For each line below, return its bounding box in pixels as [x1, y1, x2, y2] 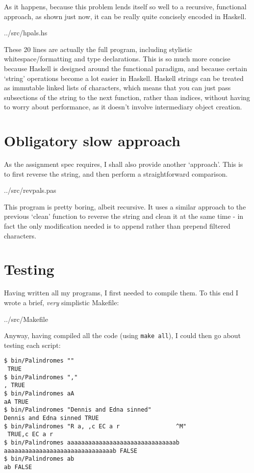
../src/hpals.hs [4, 27, 48, 38]
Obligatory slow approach [4, 131, 180, 151]
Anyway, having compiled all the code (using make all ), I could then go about [4, 330, 241, 341]
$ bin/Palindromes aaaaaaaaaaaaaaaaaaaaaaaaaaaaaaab [4, 439, 179, 446]
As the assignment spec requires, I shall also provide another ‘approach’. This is [4, 159, 243, 169]
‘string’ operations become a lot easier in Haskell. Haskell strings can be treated [4, 73, 244, 83]
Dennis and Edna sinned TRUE [4, 414, 99, 421]
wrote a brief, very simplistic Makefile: [4, 297, 119, 307]
